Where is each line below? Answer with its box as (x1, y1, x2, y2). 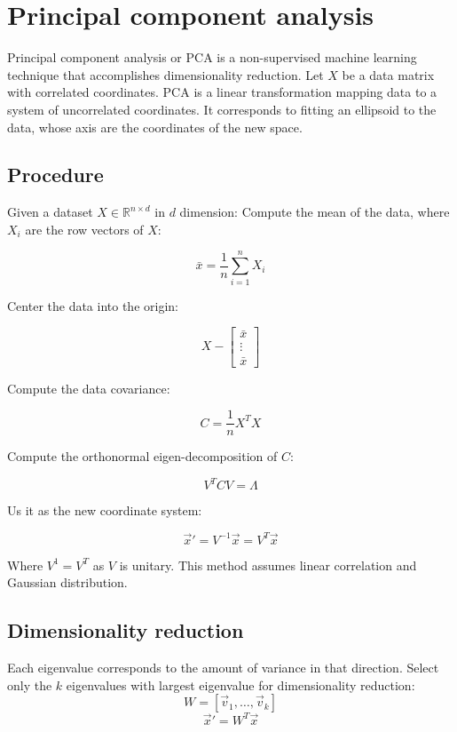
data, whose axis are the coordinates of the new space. (7, 117, 303, 136)
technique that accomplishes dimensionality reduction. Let (7, 65, 324, 84)
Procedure (7, 161, 104, 188)
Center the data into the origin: (7, 296, 178, 314)
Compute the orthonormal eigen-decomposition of (7, 447, 278, 465)
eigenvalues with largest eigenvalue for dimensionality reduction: (66, 675, 415, 694)
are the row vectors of (25, 219, 144, 238)
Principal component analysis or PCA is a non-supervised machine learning (7, 48, 417, 67)
